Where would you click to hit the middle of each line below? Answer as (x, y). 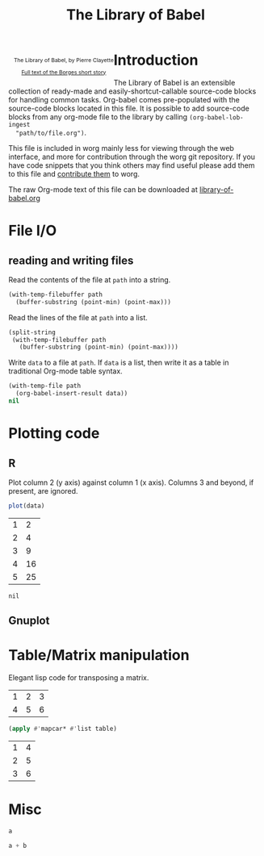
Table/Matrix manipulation (99, 656)
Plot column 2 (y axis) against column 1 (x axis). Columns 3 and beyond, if (131, 482)
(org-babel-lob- (216, 117)
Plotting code (54, 434)
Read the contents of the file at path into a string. (90, 279)
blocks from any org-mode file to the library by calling (98, 117)
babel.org (24, 198)
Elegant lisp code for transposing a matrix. (79, 678)
